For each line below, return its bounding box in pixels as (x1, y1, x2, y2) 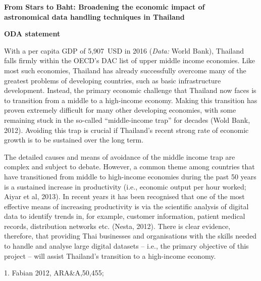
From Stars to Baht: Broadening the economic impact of (4, 2, 205, 12)
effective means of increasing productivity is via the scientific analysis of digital (4, 201, 249, 211)
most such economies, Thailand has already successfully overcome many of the (4, 65, 246, 75)
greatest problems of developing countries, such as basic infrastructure (4, 75, 221, 85)
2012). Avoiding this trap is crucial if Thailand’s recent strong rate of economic (4, 124, 249, 135)
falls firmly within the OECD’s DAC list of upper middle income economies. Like (4, 55, 255, 66)
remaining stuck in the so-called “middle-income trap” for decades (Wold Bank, (4, 114, 250, 125)
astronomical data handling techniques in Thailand (4, 11, 185, 22)
